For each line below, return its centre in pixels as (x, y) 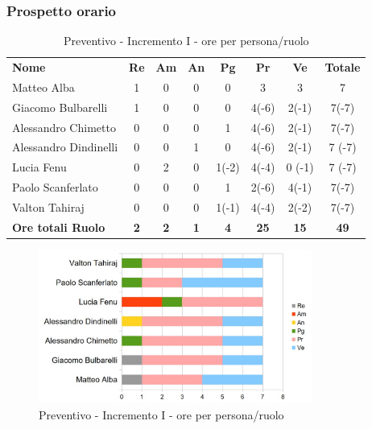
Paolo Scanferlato (55, 187)
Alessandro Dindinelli (65, 147)
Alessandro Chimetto (64, 127)
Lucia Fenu (39, 167)
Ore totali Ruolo (59, 227)
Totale (343, 67)
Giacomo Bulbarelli (60, 107)
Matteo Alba (43, 87)
